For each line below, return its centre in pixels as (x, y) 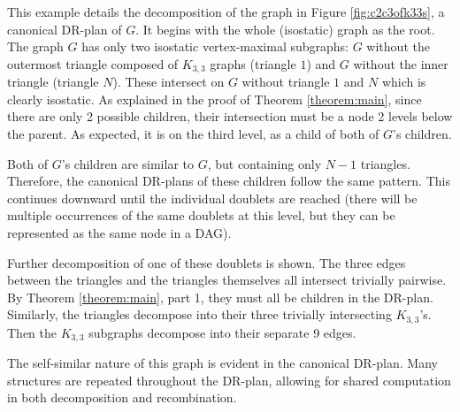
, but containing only (264, 163)
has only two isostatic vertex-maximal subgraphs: (215, 46)
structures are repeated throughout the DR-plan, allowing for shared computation (229, 380)
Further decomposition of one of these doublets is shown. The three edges (207, 262)
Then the (32, 332)
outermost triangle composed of (93, 63)
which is (404, 82)
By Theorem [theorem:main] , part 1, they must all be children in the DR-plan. (220, 297)
